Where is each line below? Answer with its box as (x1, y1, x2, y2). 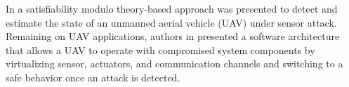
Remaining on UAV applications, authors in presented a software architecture (6, 29, 340, 43)
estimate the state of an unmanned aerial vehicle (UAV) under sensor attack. (6, 15, 337, 29)
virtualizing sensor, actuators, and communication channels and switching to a (6, 56, 343, 71)
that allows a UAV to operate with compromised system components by (6, 42, 315, 57)
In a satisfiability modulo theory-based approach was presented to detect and (6, 1, 338, 15)
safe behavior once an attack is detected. (6, 69, 180, 84)
